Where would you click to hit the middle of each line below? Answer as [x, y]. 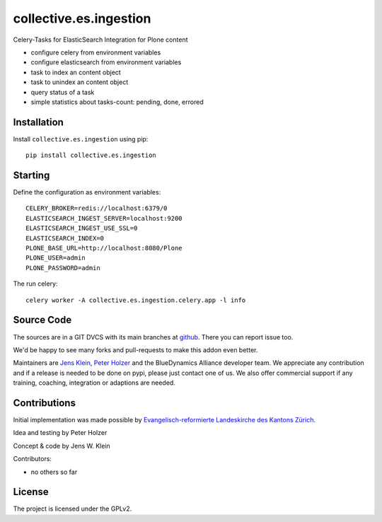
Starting [31, 175]
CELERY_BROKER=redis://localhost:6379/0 [97, 208]
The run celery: [35, 284]
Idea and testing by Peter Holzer [60, 433]
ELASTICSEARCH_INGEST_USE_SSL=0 [82, 228]
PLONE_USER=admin [56, 258]
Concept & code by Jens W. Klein [62, 446]
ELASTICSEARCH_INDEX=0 [65, 238]
